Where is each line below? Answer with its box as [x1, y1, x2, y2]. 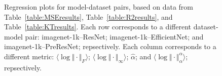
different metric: [4, 51, 54, 61]
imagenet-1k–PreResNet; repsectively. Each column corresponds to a [4, 41, 216, 52]
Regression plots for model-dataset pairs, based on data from [4, 2, 193, 12]
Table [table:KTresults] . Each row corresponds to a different [4, 21, 191, 32]
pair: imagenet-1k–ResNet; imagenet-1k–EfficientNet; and [25, 31, 204, 42]
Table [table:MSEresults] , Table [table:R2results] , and [4, 11, 173, 22]
